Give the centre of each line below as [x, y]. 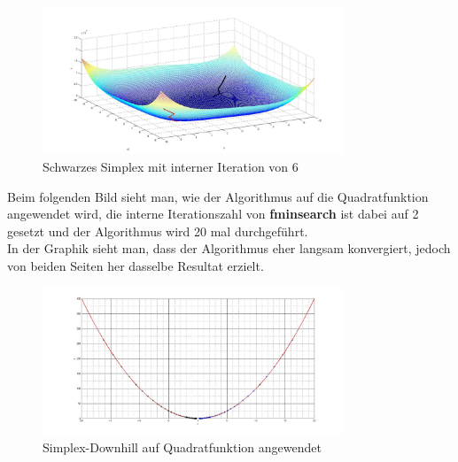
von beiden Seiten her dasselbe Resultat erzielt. [136, 266]
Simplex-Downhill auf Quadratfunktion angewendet [182, 447]
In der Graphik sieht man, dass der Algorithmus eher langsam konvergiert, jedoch [229, 248]
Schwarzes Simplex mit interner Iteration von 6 [171, 167]
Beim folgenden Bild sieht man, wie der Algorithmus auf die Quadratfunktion [218, 196]
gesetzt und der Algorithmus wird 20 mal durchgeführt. [158, 231]
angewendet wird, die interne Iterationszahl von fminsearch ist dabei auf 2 [213, 214]
